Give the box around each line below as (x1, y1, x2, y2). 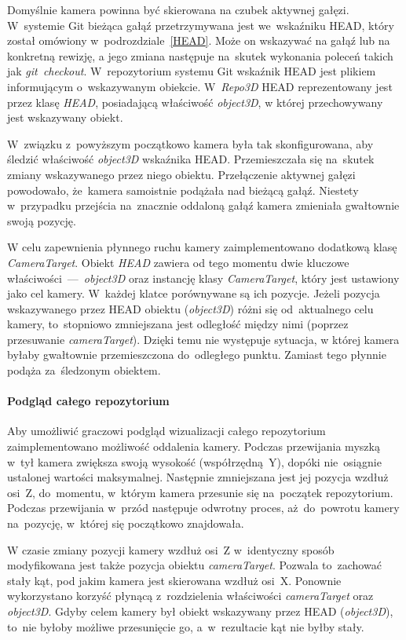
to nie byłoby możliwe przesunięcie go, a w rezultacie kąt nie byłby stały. (7, 618, 364, 635)
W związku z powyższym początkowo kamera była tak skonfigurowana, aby (7, 135, 374, 152)
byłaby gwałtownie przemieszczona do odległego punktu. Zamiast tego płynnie (7, 346, 386, 363)
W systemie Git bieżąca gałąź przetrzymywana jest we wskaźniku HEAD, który (7, 16, 394, 33)
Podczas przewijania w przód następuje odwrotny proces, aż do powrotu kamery (7, 499, 400, 516)
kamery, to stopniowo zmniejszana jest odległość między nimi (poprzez (7, 316, 349, 332)
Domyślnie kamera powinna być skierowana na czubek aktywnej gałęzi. (7, 2, 349, 17)
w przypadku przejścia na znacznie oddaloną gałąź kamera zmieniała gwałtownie (7, 197, 400, 214)
